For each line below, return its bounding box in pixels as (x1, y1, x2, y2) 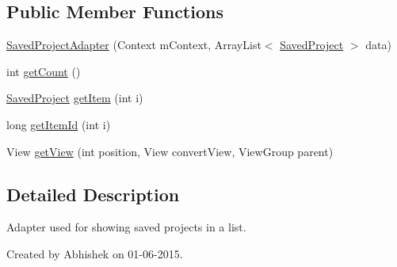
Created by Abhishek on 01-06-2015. (6, 245, 183, 261)
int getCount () (6, 63, 81, 79)
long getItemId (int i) (6, 116, 111, 132)
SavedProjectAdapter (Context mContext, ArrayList (6, 36, 261, 53)
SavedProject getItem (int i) (6, 90, 143, 106)
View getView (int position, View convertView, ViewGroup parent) (6, 143, 334, 159)
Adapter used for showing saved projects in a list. (6, 219, 246, 235)
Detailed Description (6, 181, 180, 206)
